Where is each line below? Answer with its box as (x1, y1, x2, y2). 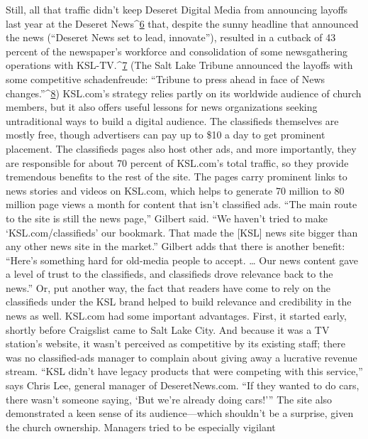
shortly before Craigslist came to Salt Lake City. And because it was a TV (6, 322, 330, 337)
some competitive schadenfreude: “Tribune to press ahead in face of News (6, 71, 325, 86)
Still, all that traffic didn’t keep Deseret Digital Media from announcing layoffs (6, 2, 348, 16)
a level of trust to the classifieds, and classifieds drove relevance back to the (6, 266, 333, 281)
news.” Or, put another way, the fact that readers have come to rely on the (6, 280, 331, 295)
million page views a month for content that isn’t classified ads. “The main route (6, 197, 357, 212)
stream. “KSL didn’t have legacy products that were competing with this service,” (6, 364, 363, 379)
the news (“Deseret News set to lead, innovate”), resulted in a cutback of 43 (6, 30, 336, 45)
